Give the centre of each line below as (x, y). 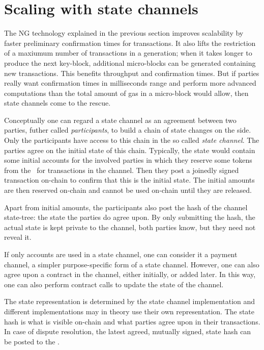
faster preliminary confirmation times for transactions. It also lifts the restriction (130, 43)
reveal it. (18, 237)
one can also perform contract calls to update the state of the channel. (114, 284)
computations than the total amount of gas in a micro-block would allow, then (126, 93)
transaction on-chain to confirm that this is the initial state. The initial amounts (129, 180)
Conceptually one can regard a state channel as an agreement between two (120, 120)
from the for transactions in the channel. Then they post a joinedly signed (122, 170)
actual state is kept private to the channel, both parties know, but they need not (130, 227)
